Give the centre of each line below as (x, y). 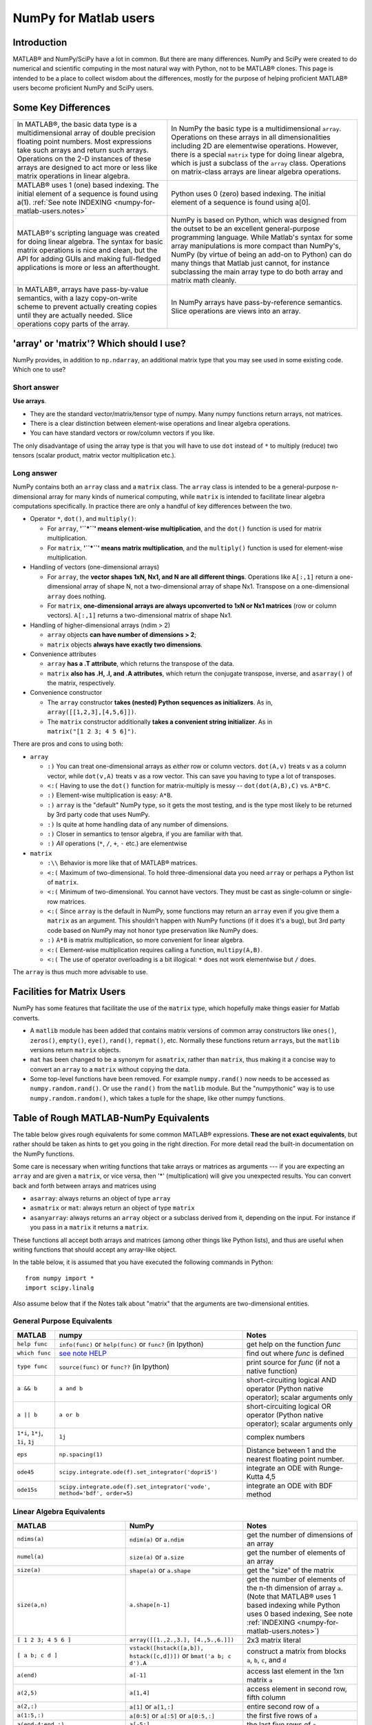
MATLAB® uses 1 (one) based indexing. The (88, 185)
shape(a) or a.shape (160, 1570)
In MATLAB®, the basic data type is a (77, 124)
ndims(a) (31, 1539)
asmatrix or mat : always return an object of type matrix (113, 1208)
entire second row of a (283, 1706)
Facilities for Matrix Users (69, 992)
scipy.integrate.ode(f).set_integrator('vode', (135, 1487)
